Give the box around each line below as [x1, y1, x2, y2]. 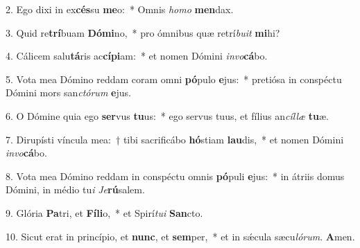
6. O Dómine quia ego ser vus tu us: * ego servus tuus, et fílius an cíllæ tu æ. [6, 108, 329, 123]
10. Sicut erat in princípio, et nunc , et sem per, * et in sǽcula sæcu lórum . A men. [6, 229, 355, 243]
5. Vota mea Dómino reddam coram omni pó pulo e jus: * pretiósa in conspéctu [6, 71, 342, 86]
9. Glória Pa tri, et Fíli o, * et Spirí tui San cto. [6, 205, 203, 220]
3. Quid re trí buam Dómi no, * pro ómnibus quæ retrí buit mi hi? [6, 25, 280, 39]
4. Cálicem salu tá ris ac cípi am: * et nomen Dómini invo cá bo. [6, 48, 268, 63]
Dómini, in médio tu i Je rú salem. [6, 182, 145, 197]
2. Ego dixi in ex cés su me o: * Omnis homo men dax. [6, 2, 234, 16]
